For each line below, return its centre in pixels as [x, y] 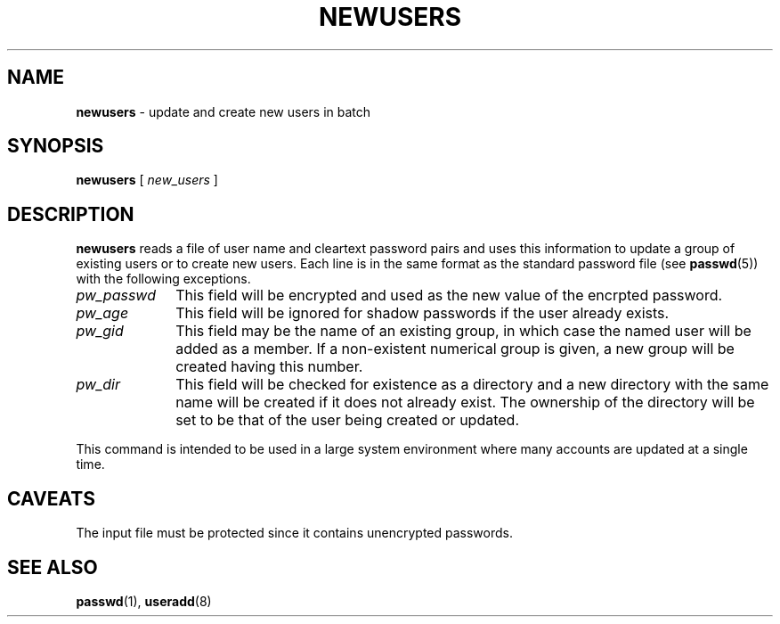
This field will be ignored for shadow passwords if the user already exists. [422, 313]
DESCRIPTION [71, 214]
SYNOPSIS [56, 146]
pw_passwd [116, 296]
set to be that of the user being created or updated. [347, 420]
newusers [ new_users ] [147, 180]
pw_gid [100, 331]
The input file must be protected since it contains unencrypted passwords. [294, 533]
